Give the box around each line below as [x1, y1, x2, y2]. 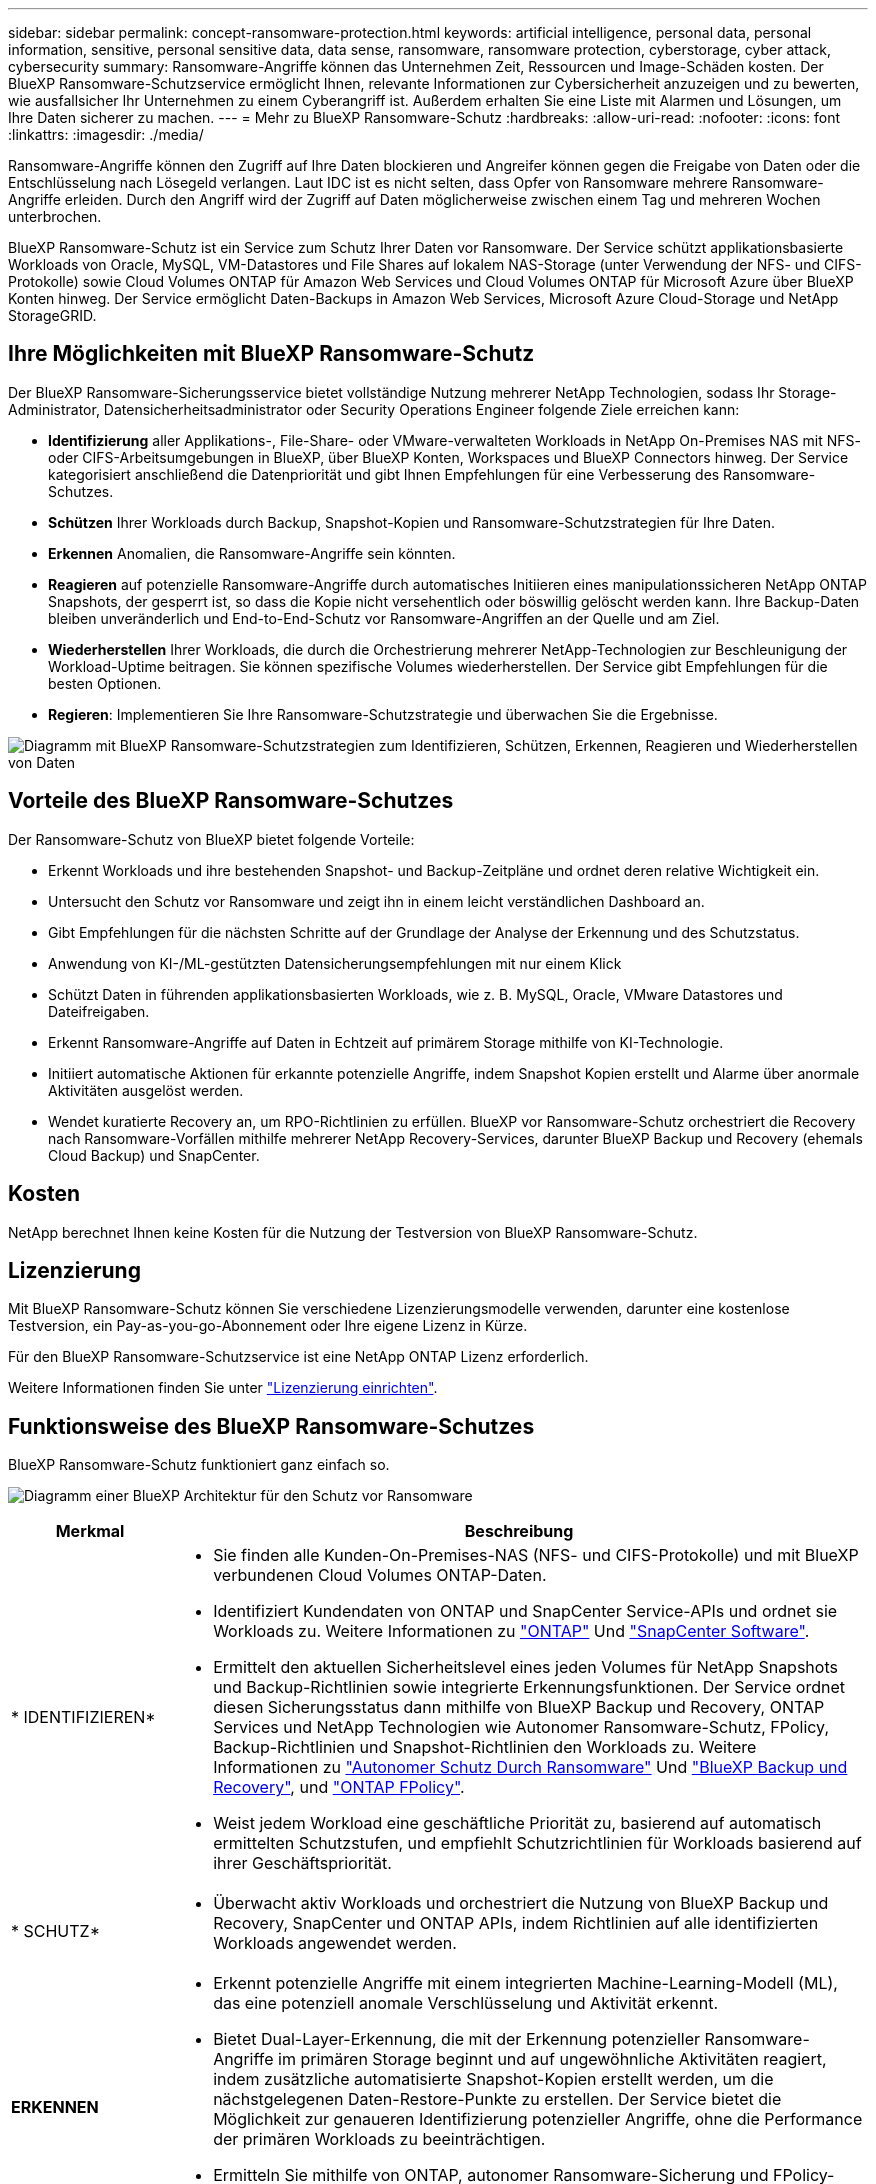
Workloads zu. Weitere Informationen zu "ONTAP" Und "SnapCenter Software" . [213, 1621, 810, 1642]
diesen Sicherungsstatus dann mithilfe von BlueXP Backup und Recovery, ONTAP [213, 1697, 825, 1718]
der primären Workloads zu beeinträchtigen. [213, 2129, 546, 2150]
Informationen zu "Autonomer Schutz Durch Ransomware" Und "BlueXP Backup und [213, 1757, 848, 1778]
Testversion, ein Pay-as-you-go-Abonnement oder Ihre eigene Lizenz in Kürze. [8, 1317, 528, 1335]
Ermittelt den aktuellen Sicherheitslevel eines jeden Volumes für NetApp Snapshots [213, 1657, 838, 1678]
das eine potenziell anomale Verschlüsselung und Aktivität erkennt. [213, 1993, 719, 2014]
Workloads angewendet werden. [213, 1933, 457, 1954]
